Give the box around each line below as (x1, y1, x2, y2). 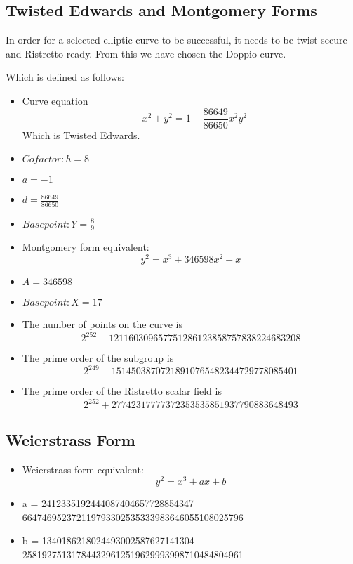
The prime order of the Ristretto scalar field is (22, 383, 222, 398)
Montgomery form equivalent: (22, 240, 149, 254)
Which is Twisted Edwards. (22, 127, 140, 142)
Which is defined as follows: (6, 70, 125, 84)
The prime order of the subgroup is (22, 350, 174, 365)
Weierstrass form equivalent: (22, 461, 144, 476)
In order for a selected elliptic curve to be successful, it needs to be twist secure (6, 32, 347, 47)
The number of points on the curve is (22, 317, 182, 332)
